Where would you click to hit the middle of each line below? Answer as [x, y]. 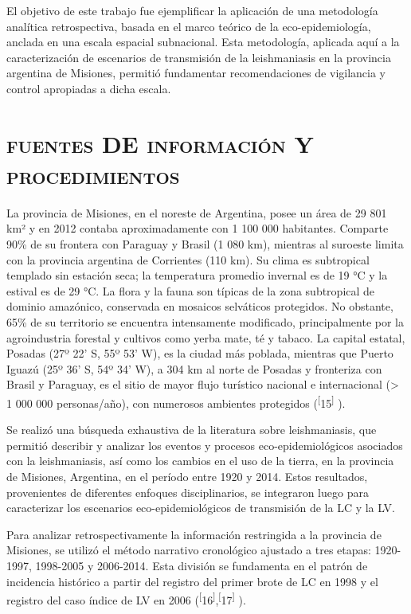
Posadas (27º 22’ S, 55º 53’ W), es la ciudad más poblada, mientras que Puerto [200, 353]
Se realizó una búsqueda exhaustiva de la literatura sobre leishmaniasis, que [192, 430]
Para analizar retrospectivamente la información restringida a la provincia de [194, 534]
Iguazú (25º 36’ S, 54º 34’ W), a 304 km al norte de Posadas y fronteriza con [194, 368]
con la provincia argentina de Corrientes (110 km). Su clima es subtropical [188, 259]
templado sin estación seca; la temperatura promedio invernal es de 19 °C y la [197, 275]
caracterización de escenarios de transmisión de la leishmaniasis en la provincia [199, 57]
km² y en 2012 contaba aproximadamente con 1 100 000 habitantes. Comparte [198, 228]
